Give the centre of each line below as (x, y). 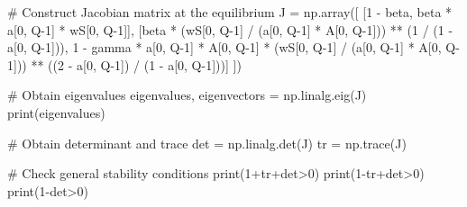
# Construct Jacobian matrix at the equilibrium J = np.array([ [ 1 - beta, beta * (230, 12)
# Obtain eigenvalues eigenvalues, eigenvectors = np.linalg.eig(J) (187, 95)
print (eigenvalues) (56, 112)
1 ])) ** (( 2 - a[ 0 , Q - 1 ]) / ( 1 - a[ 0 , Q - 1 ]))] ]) (124, 64)
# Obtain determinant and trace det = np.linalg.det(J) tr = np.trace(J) (207, 143)
